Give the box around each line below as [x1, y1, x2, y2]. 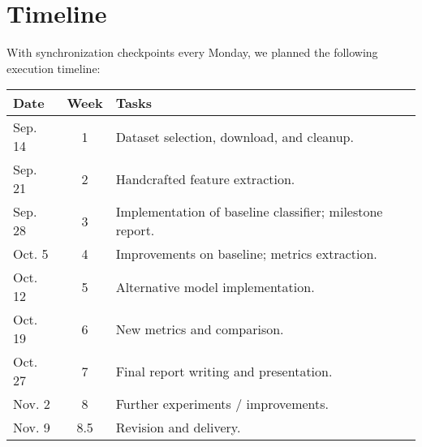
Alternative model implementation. [115, 277, 315, 296]
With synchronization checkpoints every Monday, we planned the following [6, 44, 378, 61]
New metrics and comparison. [115, 319, 284, 338]
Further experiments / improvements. [115, 394, 329, 414]
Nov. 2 [13, 394, 50, 414]
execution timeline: [6, 59, 101, 76]
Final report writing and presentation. [115, 361, 333, 380]
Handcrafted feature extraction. [115, 169, 295, 188]
